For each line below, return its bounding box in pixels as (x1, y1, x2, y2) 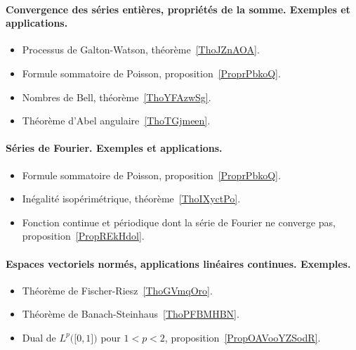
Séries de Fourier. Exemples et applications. (6, 141, 223, 155)
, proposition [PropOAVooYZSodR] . (164, 330, 321, 344)
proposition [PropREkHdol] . (22, 228, 145, 243)
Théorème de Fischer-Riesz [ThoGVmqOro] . (22, 283, 213, 297)
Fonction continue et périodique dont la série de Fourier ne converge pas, (22, 214, 336, 229)
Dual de (22, 330, 56, 344)
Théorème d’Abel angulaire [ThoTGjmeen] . (22, 113, 211, 128)
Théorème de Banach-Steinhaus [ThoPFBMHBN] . (22, 306, 239, 321)
